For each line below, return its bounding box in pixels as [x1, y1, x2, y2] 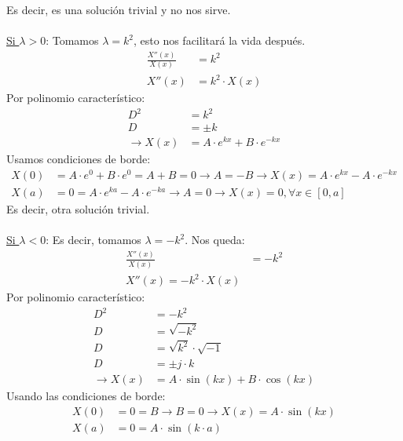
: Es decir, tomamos [46, 231, 141, 248]
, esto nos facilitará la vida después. [134, 32, 306, 49]
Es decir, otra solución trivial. [6, 201, 150, 217]
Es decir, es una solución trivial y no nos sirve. [6, 2, 231, 17]
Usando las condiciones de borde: [6, 387, 166, 403]
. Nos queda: [185, 231, 245, 248]
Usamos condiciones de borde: [6, 151, 151, 167]
